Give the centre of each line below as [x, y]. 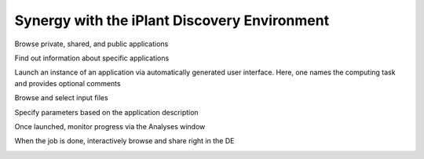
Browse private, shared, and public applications [91, 44]
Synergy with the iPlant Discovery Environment [172, 20]
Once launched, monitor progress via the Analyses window [110, 126]
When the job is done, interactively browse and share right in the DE [124, 141]
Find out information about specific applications [92, 58]
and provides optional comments [68, 83]
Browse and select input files [62, 98]
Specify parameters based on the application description [107, 112]
